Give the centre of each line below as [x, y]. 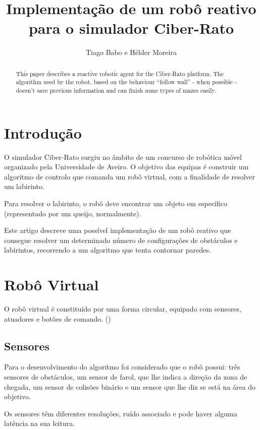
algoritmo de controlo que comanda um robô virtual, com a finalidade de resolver [130, 176]
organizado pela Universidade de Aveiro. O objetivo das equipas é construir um [126, 167]
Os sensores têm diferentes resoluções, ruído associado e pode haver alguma [121, 413]
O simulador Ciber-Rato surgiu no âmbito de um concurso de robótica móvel [123, 157]
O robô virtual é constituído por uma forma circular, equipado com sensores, [123, 309]
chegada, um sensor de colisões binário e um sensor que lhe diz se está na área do [130, 386]
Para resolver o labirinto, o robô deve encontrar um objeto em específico [116, 203]
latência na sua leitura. [40, 423]
